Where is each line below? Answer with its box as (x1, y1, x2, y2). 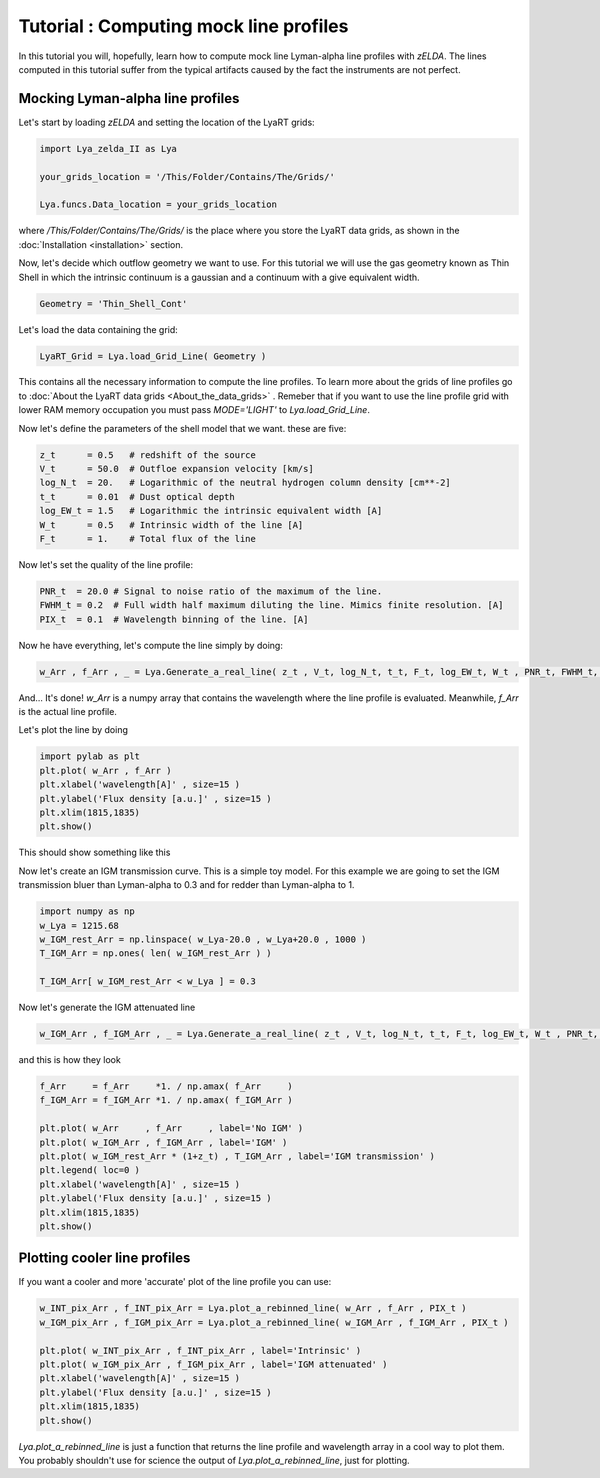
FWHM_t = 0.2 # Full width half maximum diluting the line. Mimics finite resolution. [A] (39, 600, 504, 611)
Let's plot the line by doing (18, 724, 129, 736)
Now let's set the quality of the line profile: (18, 558, 194, 570)
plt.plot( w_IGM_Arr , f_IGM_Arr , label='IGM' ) (39, 1136, 288, 1148)
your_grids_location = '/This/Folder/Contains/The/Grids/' (39, 171, 335, 182)
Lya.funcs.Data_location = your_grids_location (39, 199, 277, 210)
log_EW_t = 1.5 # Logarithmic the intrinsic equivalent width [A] (39, 505, 383, 517)
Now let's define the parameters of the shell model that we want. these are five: (18, 422, 347, 434)
